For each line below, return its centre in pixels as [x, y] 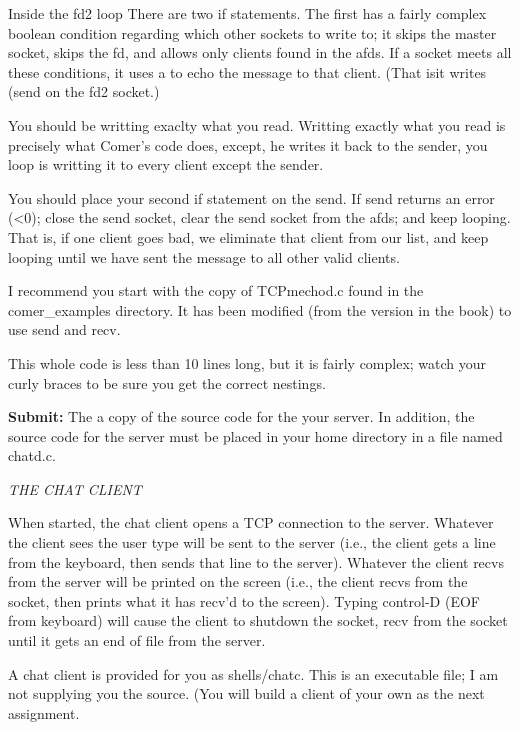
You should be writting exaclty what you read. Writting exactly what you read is [257, 124]
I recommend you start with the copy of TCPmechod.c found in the [216, 290]
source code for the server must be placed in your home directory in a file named [255, 435]
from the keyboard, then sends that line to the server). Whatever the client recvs [256, 561]
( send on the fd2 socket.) [84, 91]
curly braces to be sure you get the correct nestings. [167, 382]
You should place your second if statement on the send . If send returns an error [251, 197]
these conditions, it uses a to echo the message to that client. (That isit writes [247, 71]
